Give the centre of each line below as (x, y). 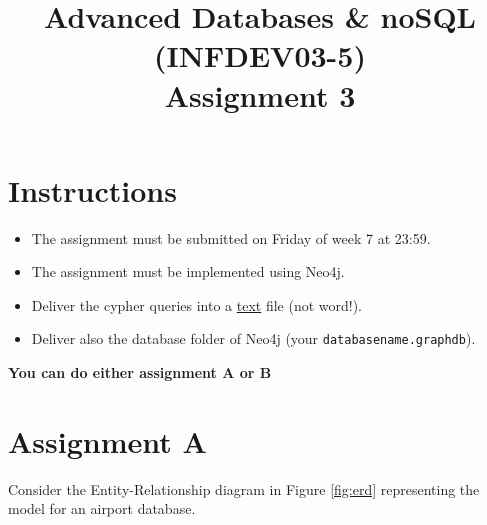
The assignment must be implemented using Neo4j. (188, 271)
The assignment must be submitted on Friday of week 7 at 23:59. (231, 237)
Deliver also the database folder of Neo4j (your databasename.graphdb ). (253, 338)
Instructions (92, 189)
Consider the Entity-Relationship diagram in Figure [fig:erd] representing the (244, 488)
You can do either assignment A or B (140, 372)
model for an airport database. (102, 508)
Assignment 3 (260, 94)
